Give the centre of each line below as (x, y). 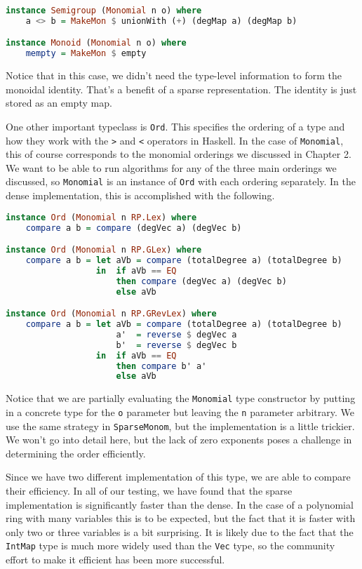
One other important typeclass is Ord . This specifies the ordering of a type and (175, 126)
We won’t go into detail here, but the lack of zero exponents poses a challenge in (179, 440)
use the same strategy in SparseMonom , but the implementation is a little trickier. (180, 426)
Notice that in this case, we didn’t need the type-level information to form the (174, 75)
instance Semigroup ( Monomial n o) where (104, 11)
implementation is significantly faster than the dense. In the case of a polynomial (180, 504)
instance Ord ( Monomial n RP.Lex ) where (101, 217)
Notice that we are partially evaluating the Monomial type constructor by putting (181, 398)
